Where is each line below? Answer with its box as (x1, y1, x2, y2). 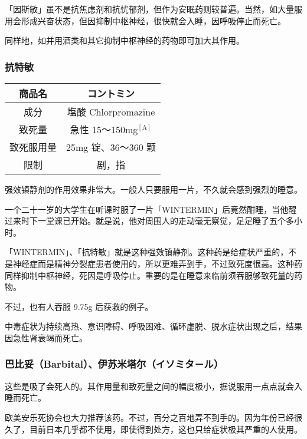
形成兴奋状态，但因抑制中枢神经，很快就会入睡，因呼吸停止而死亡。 (21, 14, 286, 27)
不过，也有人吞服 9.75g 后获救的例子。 (5, 300, 153, 312)
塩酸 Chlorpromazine (67, 105, 155, 118)
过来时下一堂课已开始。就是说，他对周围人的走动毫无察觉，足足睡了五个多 (5, 214, 294, 227)
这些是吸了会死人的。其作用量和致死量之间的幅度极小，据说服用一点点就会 (5, 379, 294, 392)
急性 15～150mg (70, 123, 138, 136)
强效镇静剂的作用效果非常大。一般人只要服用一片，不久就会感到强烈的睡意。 (5, 183, 302, 195)
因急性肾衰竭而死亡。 (5, 331, 87, 344)
